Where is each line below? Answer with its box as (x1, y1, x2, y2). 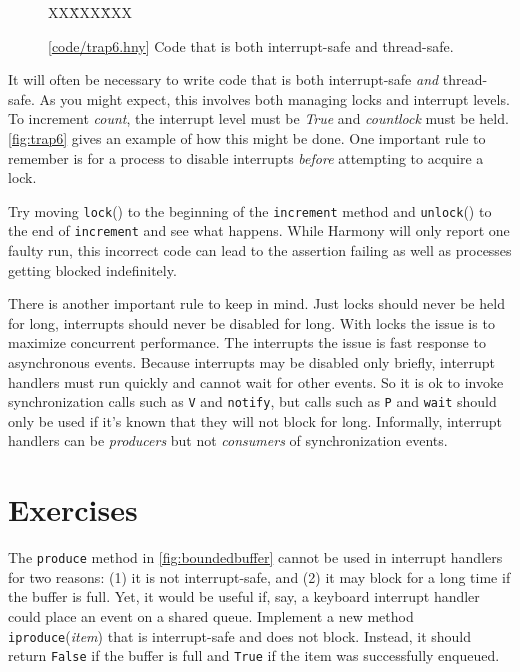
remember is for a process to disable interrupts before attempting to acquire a (8, 147, 484, 168)
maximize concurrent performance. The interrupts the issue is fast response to (8, 332, 486, 353)
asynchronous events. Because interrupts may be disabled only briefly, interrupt (8, 352, 496, 373)
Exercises (8, 489, 138, 530)
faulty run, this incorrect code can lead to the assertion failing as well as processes (8, 240, 512, 261)
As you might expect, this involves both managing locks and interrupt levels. (39, 88, 510, 109)
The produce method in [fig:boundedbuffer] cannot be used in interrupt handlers (8, 547, 503, 568)
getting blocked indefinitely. (8, 259, 177, 280)
